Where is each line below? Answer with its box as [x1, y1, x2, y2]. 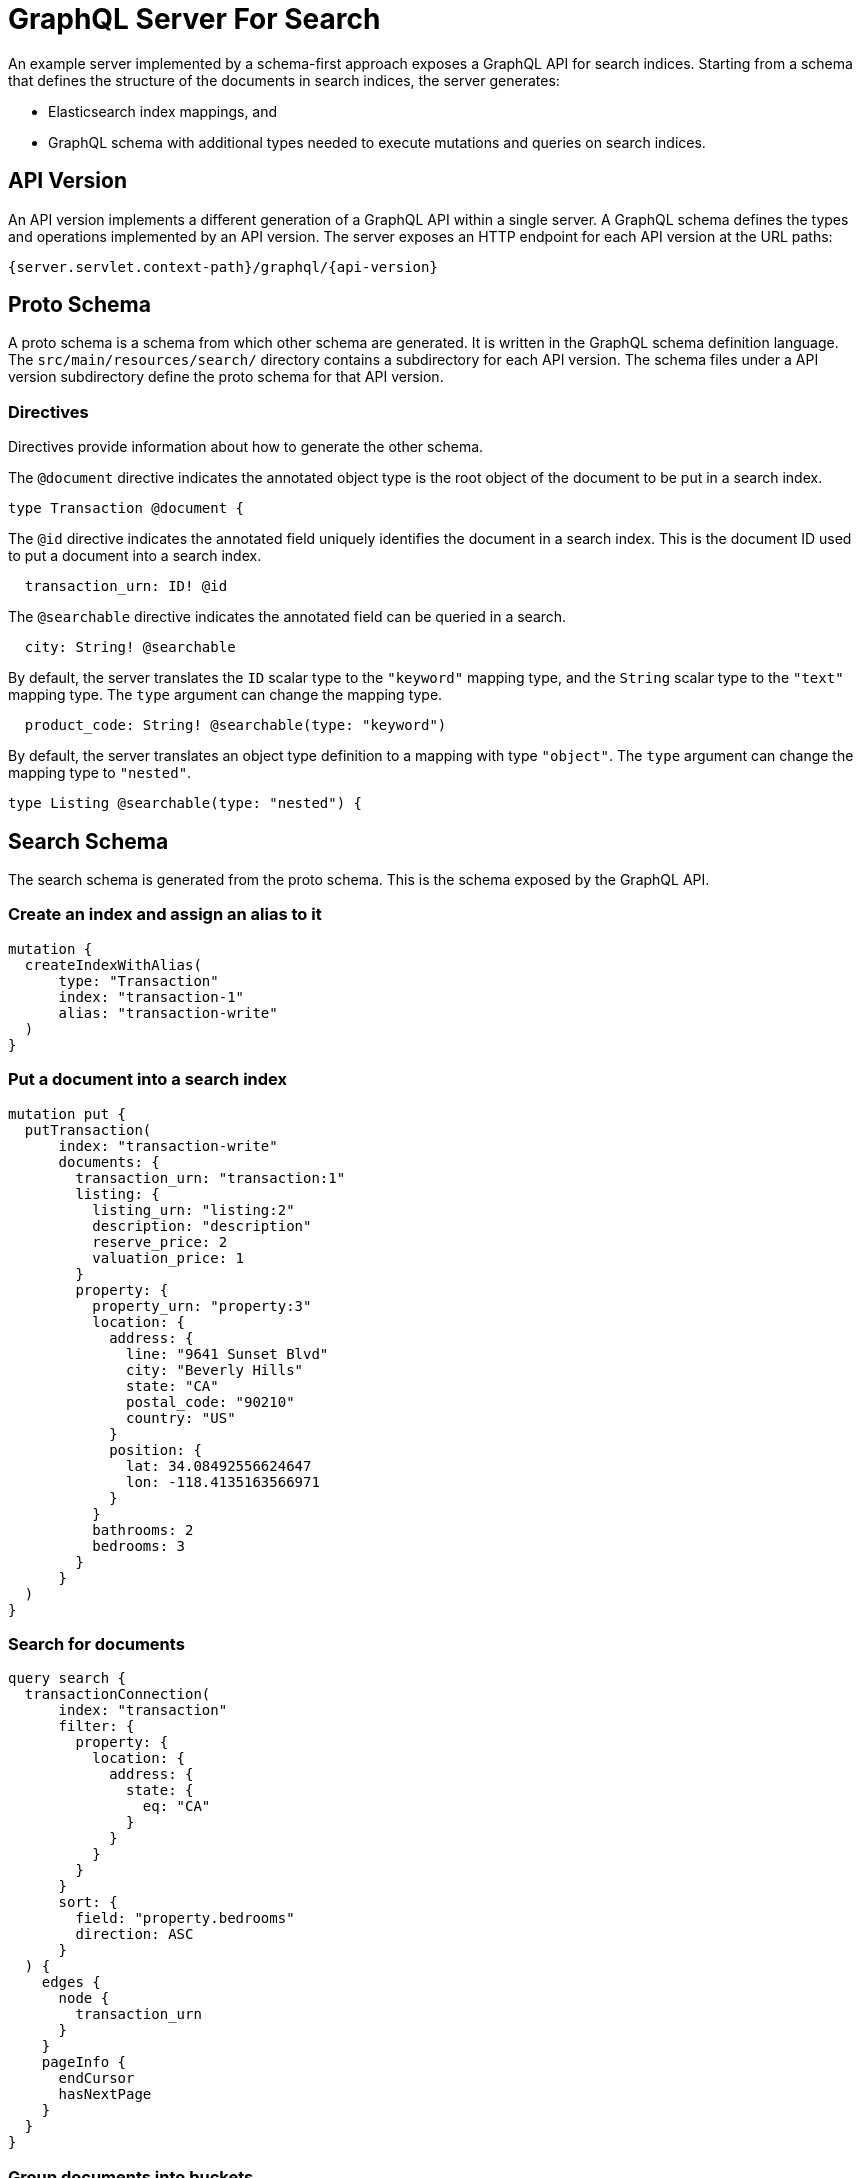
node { [58, 1990, 110, 2007]
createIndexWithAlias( [24, 956, 202, 973]
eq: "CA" [142, 1798, 211, 1815]
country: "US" [126, 1409, 236, 1426]
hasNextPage [58, 2086, 152, 2103]
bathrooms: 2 [92, 1521, 194, 1538]
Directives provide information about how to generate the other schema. [8, 438, 484, 456]
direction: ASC [75, 1926, 194, 1943]
